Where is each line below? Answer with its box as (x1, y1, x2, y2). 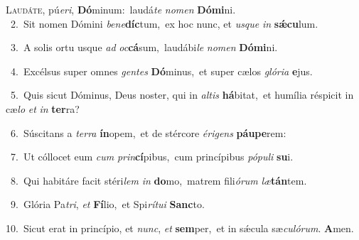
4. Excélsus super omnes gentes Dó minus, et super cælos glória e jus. (10, 63, 313, 78)
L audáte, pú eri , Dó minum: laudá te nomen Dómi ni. (6, 2, 236, 16)
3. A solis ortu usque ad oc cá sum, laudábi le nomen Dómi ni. (10, 40, 278, 55)
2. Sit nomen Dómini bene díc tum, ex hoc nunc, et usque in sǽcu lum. (10, 16, 318, 31)
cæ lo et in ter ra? (6, 101, 80, 116)
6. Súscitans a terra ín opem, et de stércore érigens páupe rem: (10, 125, 286, 140)
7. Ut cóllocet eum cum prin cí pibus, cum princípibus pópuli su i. (10, 149, 294, 164)
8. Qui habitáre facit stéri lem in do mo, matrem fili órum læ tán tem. (10, 173, 307, 187)
